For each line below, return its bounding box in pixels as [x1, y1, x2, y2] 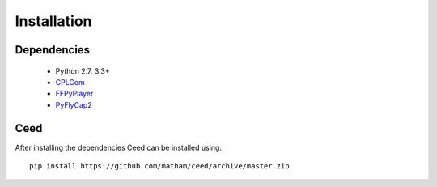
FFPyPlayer [55, 89, 94, 99]
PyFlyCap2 [55, 100, 92, 109]
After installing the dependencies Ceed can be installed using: [15, 142, 223, 152]
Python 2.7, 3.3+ [55, 66, 110, 76]
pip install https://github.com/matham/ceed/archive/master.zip [29, 162, 291, 171]
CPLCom [55, 77, 85, 87]
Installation [15, 12, 92, 30]
